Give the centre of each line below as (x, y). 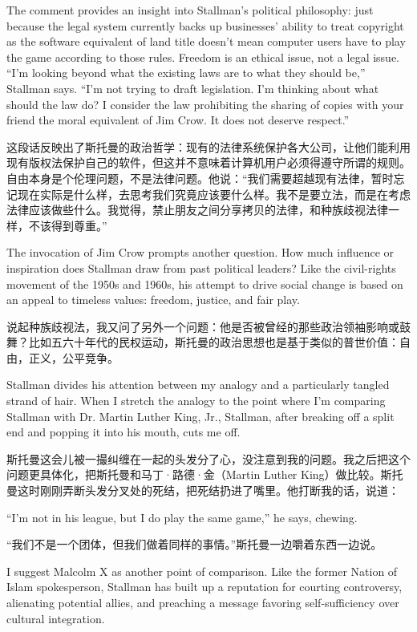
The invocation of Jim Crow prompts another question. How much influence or (200, 252)
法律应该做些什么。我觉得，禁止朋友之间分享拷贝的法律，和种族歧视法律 (197, 210)
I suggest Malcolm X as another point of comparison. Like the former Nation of (202, 571)
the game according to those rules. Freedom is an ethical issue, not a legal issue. (203, 57)
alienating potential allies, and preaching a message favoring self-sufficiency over (203, 602)
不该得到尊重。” (68, 225)
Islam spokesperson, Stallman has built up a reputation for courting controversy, (204, 587)
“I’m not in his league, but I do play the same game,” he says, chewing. (182, 517)
